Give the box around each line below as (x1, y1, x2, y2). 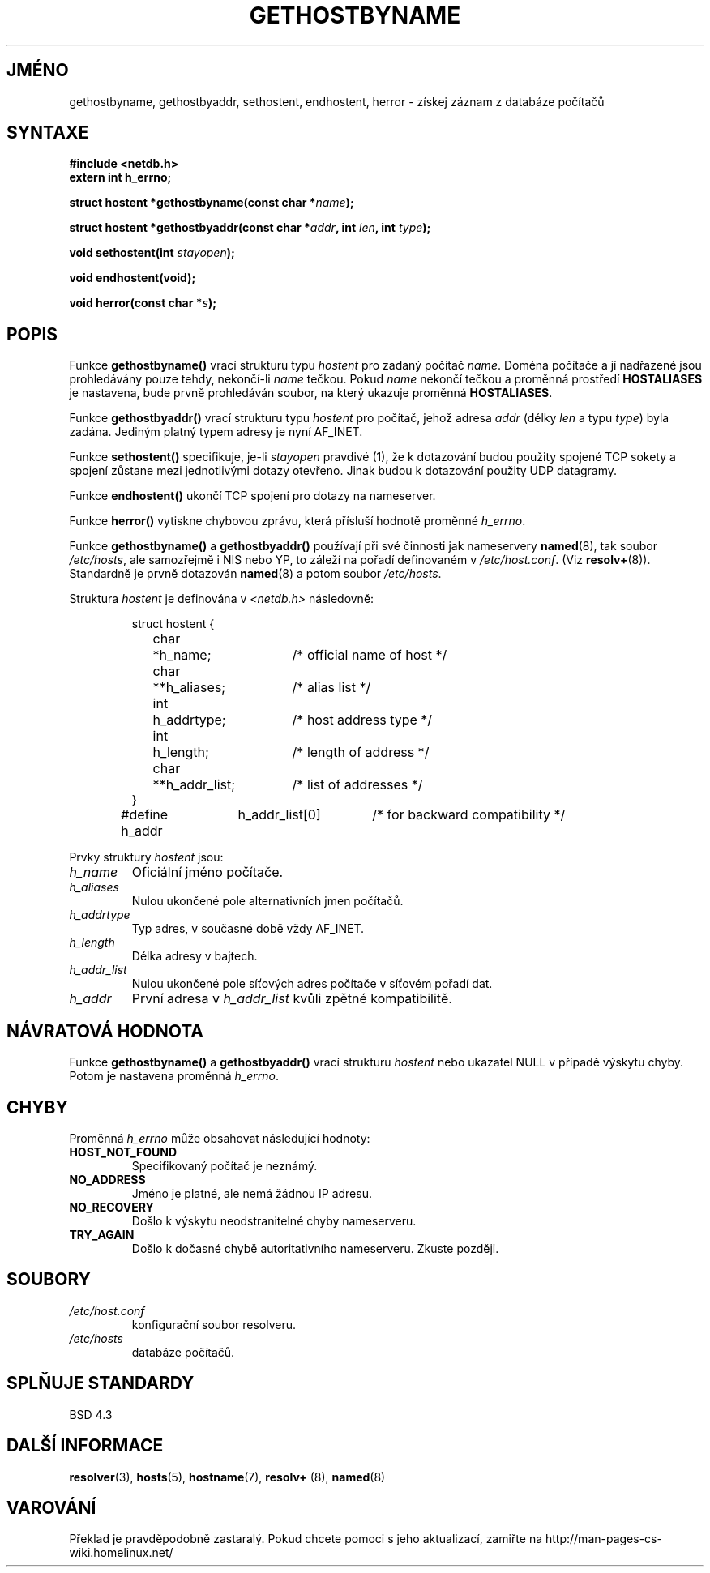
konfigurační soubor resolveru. (131, 1317, 297, 1331)
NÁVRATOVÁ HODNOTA (6, 1020, 204, 1041)
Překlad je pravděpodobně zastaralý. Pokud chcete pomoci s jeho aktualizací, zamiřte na (69, 1532, 543, 1546)
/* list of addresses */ (292, 776, 423, 793)
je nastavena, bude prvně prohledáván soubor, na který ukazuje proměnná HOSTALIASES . (69, 386, 553, 400)
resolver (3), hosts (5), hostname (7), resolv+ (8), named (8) (69, 1469, 386, 1484)
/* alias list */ (292, 679, 371, 696)
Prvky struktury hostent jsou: (69, 850, 224, 865)
